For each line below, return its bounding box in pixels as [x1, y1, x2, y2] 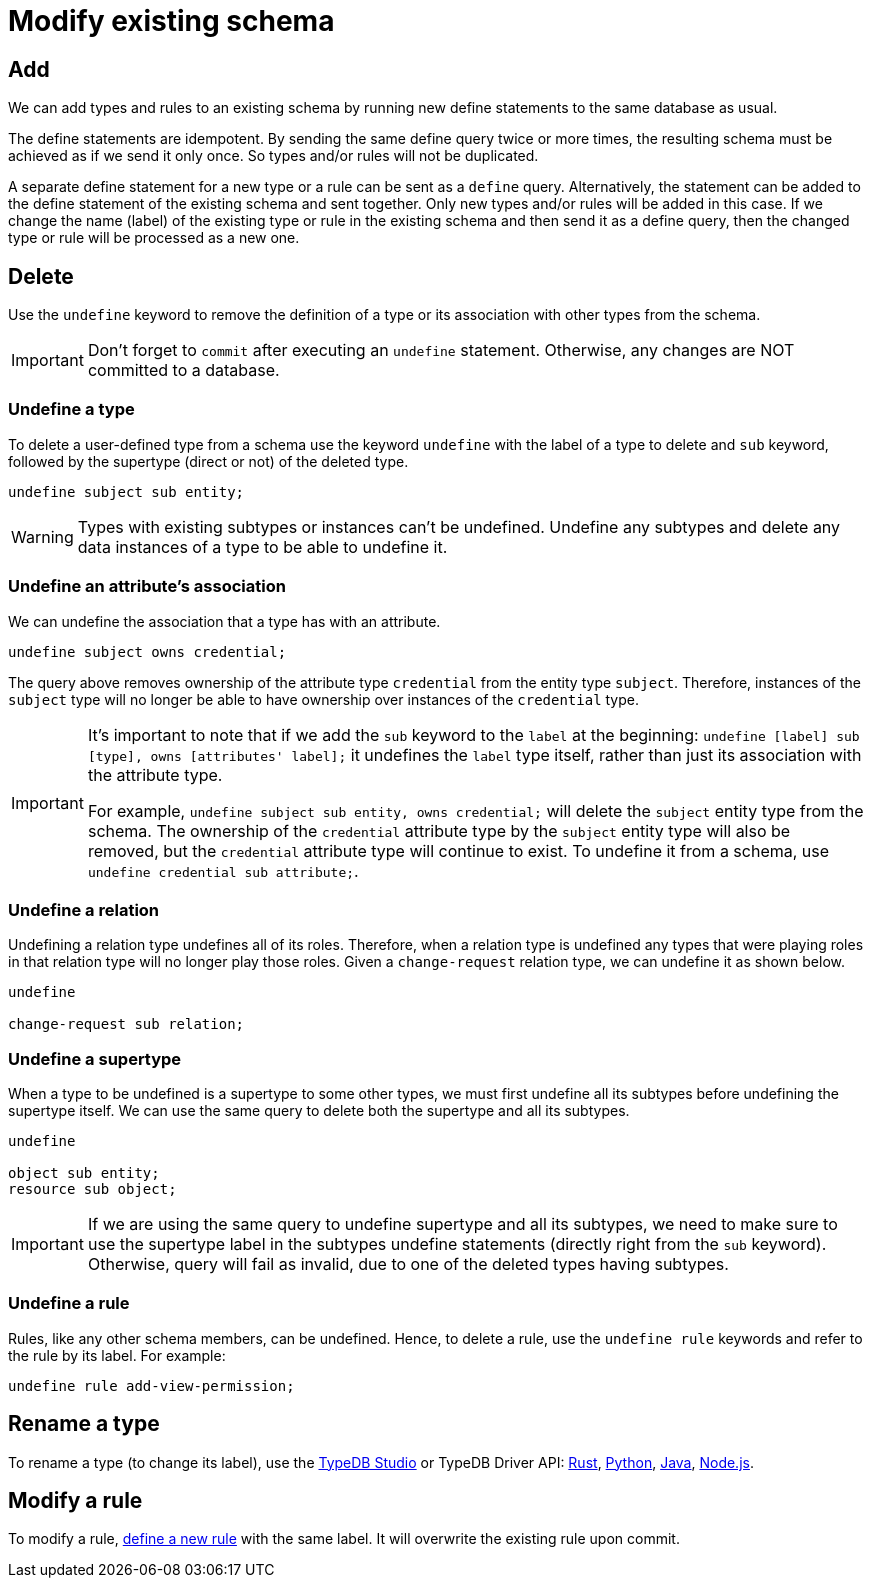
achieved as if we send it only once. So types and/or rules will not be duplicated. [8, 147, 539, 165]
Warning [11, 526, 74, 547]
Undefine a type [8, 399, 135, 420]
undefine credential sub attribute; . [87, 860, 359, 881]
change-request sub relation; [8, 1016, 245, 1033]
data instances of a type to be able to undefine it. [77, 536, 448, 557]
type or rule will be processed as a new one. [8, 229, 300, 247]
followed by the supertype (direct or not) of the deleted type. [8, 452, 409, 470]
